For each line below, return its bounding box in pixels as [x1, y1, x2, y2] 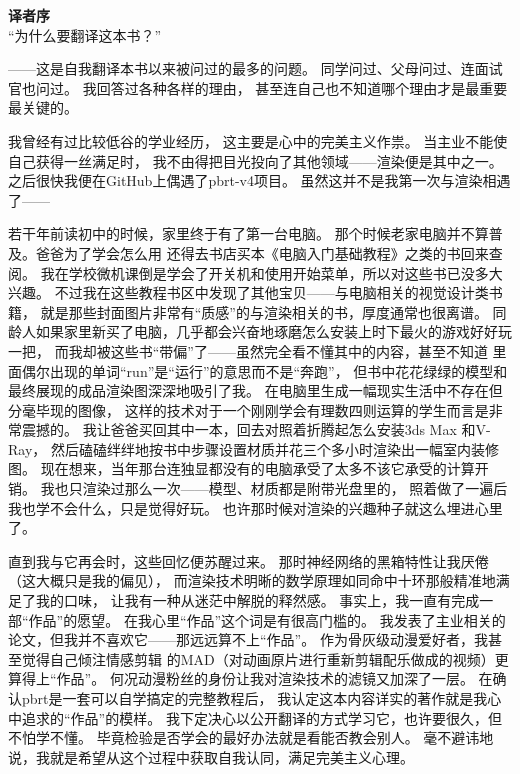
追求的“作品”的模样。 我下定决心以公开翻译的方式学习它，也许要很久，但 [21, 707, 502, 728]
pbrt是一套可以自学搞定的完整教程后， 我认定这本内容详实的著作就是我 [21, 688, 488, 708]
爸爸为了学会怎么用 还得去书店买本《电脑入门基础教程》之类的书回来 [35, 242, 489, 263]
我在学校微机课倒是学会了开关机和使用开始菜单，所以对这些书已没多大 [40, 262, 503, 283]
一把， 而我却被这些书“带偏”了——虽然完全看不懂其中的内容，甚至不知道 [8, 340, 488, 361]
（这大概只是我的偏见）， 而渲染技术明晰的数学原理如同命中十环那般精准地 [8, 570, 496, 591]
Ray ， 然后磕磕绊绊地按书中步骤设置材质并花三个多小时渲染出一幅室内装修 [8, 438, 499, 459]
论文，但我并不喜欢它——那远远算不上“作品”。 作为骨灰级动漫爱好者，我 [8, 629, 488, 650]
